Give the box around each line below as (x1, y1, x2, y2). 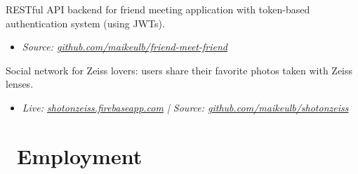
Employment (17, 141, 142, 170)
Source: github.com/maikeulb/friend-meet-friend (22, 39, 227, 54)
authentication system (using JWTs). (6, 15, 165, 30)
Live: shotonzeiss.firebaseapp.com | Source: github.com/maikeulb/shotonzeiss (22, 100, 349, 114)
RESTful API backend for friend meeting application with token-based (6, 2, 310, 16)
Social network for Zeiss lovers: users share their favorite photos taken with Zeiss (6, 62, 353, 77)
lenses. (6, 76, 34, 91)
